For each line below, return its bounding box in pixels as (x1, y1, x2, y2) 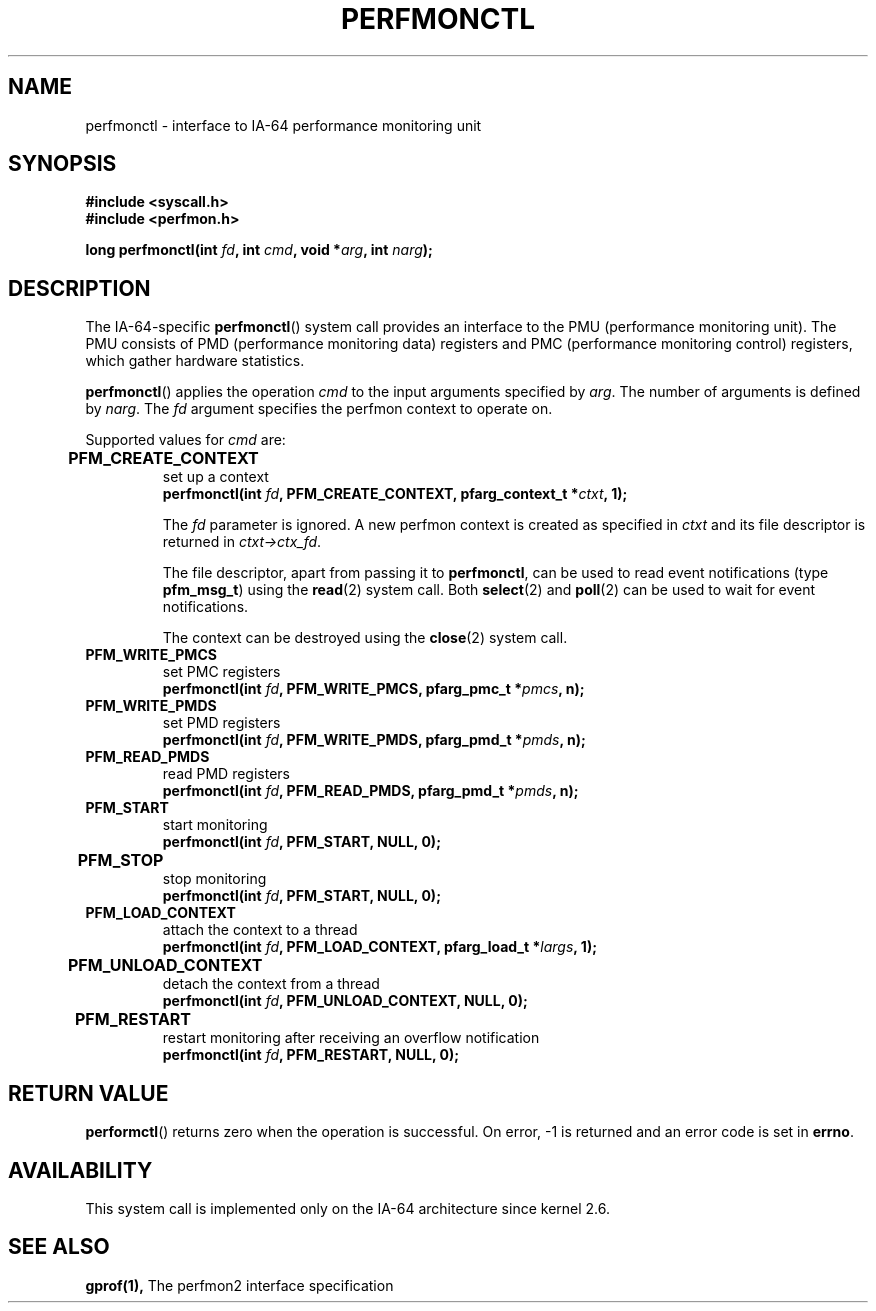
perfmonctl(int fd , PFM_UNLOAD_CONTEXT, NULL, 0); (162, 992, 528, 1010)
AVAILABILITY (8, 1157, 153, 1183)
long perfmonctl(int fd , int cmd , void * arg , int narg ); (85, 241, 433, 259)
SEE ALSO (8, 1234, 110, 1260)
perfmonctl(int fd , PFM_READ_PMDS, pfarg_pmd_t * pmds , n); (162, 782, 579, 800)
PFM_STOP (77, 850, 164, 871)
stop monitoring (162, 870, 267, 888)
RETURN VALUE (8, 1080, 169, 1106)
